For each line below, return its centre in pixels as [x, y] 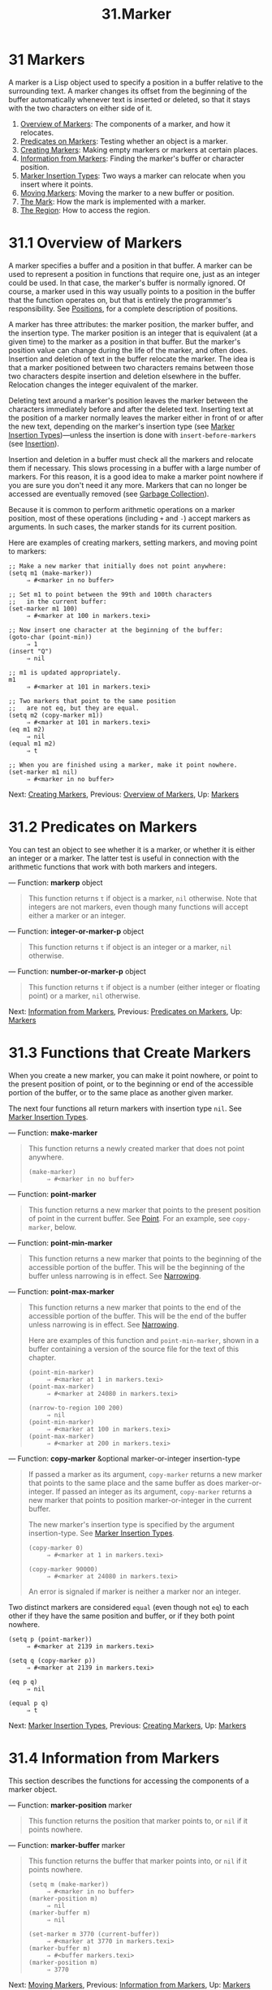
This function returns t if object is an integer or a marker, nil [130, 947]
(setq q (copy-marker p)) [52, 1660]
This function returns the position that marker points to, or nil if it [138, 1820]
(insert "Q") [30, 651]
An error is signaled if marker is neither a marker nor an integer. [134, 1591]
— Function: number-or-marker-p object [77, 971]
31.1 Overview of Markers [95, 243]
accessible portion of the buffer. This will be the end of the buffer [137, 1315]
